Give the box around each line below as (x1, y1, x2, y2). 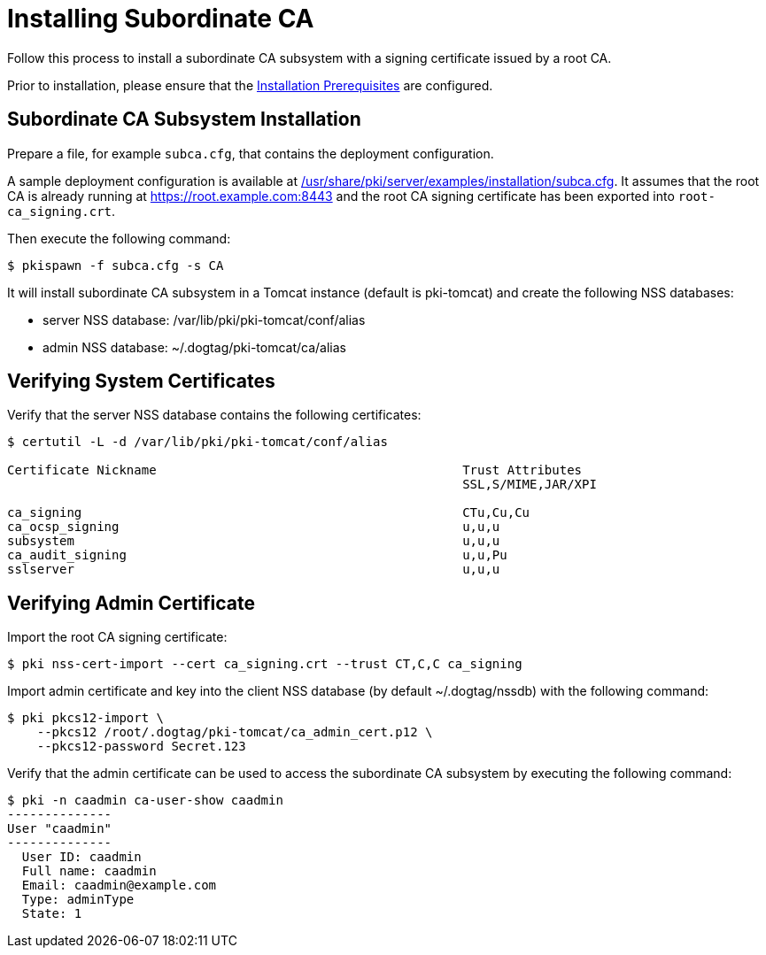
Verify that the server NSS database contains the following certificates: (7, 407, 422, 423)
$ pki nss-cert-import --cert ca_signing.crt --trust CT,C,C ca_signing (7, 657, 522, 672)
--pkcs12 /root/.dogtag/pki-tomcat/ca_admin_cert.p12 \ (36, 725, 433, 740)
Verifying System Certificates (7, 370, 275, 393)
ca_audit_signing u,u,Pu (7, 548, 507, 563)
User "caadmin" (7, 821, 112, 836)
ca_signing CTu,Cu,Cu (7, 505, 530, 520)
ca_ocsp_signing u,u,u (7, 520, 500, 535)
